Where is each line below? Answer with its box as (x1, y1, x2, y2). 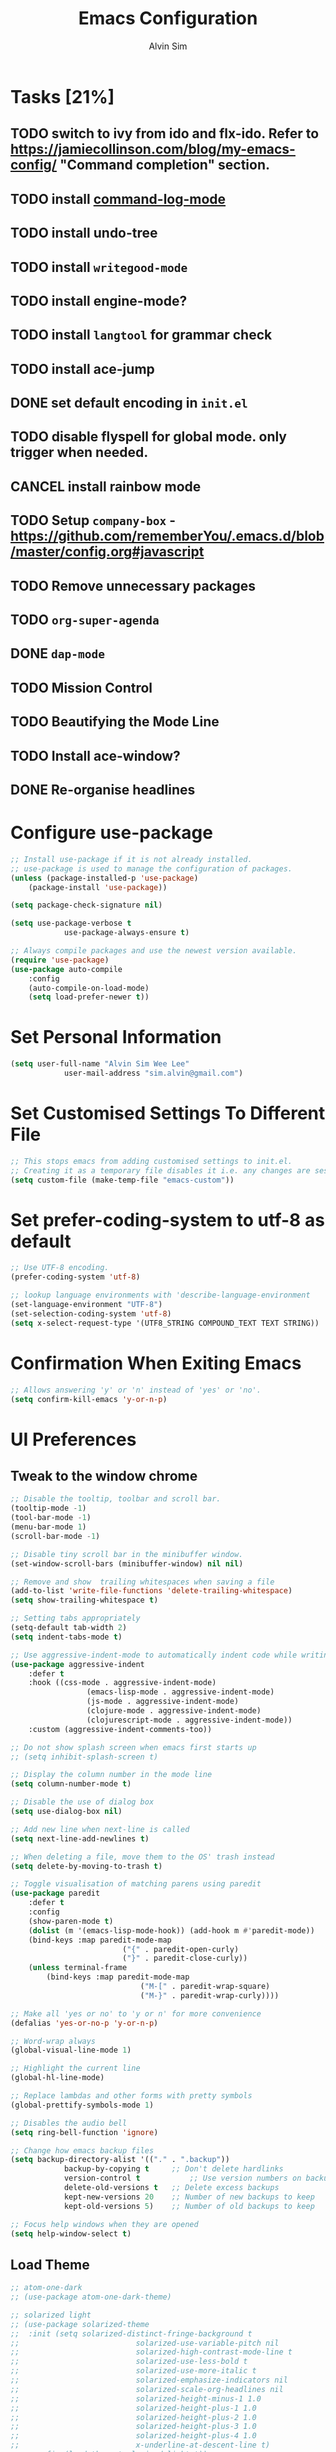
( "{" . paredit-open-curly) (121, 1944, 240, 1954)
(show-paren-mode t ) (28, 1916, 114, 1926)
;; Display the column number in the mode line (10, 1770, 213, 1780)
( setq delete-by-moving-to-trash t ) (10, 1861, 163, 1871)
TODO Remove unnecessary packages (10, 577, 256, 594)
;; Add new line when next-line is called (10, 1824, 190, 1834)
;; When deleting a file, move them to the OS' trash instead (10, 1852, 275, 1862)
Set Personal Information (10, 1026, 222, 1049)
